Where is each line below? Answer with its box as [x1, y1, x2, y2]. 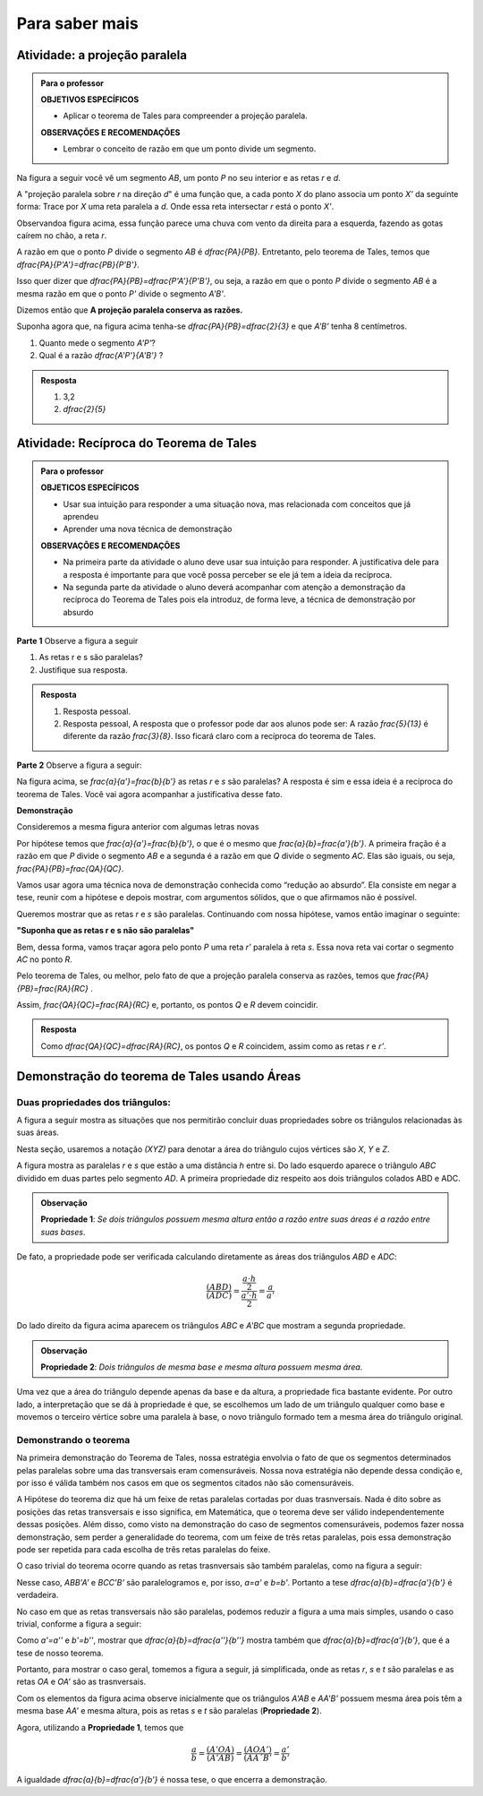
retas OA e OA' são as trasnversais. [16, 1676, 147, 1688]
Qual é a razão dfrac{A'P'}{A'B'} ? [38, 350, 164, 361]
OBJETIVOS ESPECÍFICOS [40, 94, 140, 105]
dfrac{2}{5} [63, 404, 106, 415]
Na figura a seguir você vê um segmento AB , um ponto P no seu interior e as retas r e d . [16, 172, 342, 183]
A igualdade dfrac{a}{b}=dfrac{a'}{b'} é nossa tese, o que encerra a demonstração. [16, 1774, 328, 1784]
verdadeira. [16, 1590, 59, 1601]
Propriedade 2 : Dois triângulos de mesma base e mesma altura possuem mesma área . [40, 1362, 363, 1372]
